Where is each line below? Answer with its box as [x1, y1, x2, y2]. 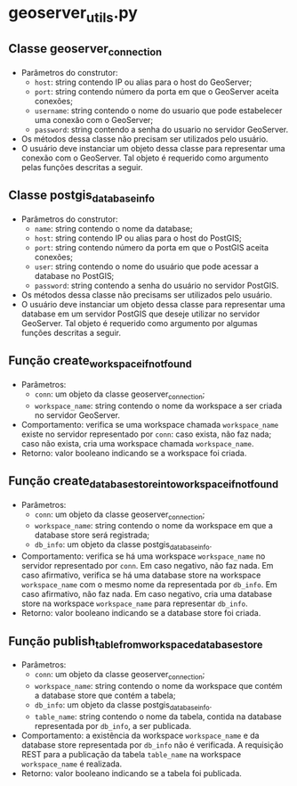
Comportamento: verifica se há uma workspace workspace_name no [20, 551, 266, 561]
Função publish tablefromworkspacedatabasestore [8, 634, 263, 651]
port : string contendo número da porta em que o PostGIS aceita [34, 242, 269, 252]
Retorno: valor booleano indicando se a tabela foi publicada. [20, 767, 242, 778]
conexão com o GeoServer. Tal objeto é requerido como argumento [20, 152, 269, 163]
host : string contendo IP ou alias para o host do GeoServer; [34, 77, 253, 87]
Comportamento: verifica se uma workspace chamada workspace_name [20, 419, 279, 430]
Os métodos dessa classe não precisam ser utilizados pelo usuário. [20, 133, 269, 144]
